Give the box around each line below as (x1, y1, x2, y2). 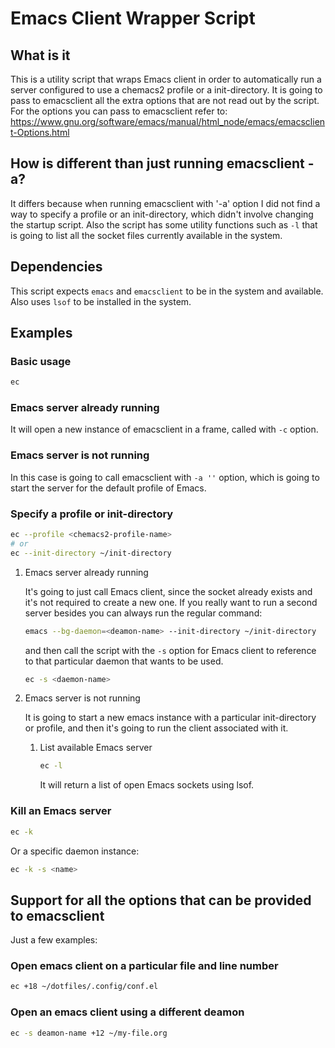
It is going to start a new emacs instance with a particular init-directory (24, 712, 317, 724)
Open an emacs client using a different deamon (10, 1005, 245, 1019)
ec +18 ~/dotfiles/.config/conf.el (10, 982, 159, 992)
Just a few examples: (10, 934, 98, 946)
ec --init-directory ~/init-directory (10, 548, 172, 558)
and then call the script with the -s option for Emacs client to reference (24, 644, 317, 656)
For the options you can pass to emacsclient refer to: (10, 105, 228, 117)
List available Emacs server (39, 742, 153, 754)
